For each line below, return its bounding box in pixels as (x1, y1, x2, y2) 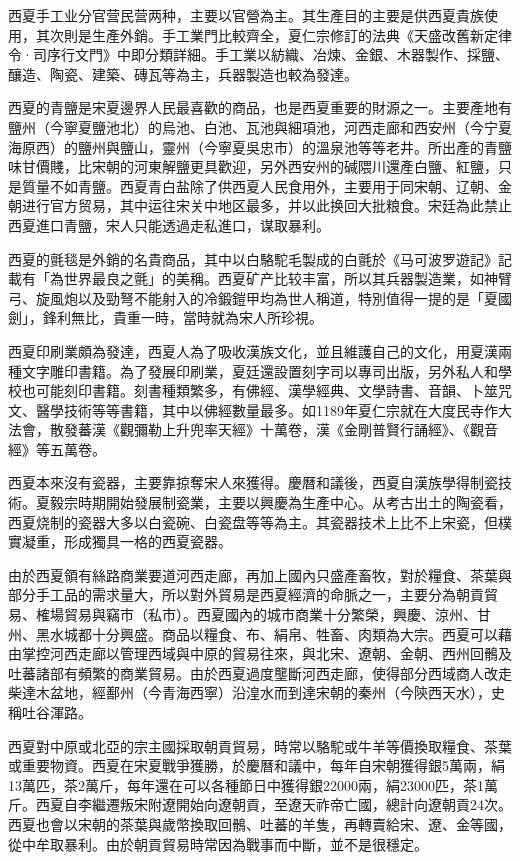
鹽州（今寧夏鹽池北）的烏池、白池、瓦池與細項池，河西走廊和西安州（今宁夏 (8, 116, 512, 137)
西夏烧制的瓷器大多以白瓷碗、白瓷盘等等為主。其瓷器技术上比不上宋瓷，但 (8, 511, 498, 532)
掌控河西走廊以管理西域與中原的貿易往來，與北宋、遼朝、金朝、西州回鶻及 (21, 643, 512, 664)
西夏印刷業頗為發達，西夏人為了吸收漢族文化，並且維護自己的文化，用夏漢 (8, 340, 498, 361)
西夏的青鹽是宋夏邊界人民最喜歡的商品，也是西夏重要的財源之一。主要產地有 (8, 97, 512, 118)
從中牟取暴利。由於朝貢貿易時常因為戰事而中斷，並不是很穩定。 (8, 833, 428, 854)
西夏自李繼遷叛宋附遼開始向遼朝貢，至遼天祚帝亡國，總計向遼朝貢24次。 (35, 794, 512, 815)
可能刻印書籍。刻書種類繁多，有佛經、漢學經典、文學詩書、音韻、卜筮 (35, 380, 498, 401)
